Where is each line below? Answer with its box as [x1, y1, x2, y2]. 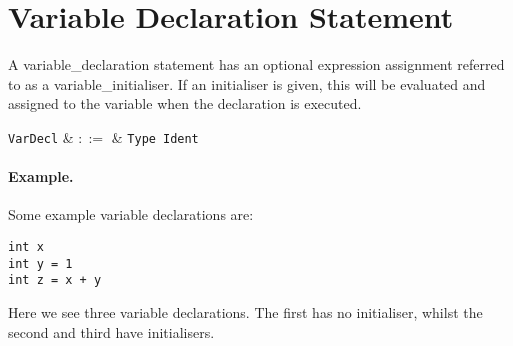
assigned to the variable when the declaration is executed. [8, 93, 362, 114]
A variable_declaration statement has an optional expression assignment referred [8, 54, 505, 75]
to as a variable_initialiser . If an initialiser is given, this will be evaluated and [8, 73, 486, 94]
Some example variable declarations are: [8, 204, 254, 225]
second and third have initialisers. [8, 321, 215, 342]
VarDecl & [8, 126, 74, 147]
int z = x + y [8, 273, 102, 288]
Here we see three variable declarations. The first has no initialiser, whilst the [8, 301, 483, 322]
